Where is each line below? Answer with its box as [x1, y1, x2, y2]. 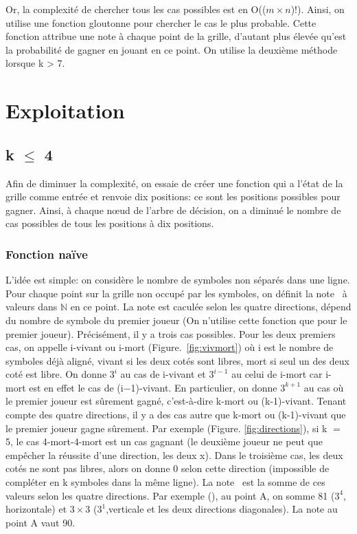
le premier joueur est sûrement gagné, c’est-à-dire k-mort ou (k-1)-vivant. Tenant [5, 394, 347, 408]
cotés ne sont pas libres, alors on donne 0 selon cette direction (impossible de [5, 461, 330, 476]
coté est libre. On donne [5, 367, 107, 381]
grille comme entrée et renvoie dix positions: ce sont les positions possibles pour [5, 189, 341, 204]
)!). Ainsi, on [290, 2, 345, 16]
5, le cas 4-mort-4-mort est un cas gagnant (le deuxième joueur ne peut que [5, 434, 323, 449]
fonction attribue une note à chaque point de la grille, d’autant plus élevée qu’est [5, 29, 347, 43]
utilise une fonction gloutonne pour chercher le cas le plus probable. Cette [5, 15, 316, 30]
